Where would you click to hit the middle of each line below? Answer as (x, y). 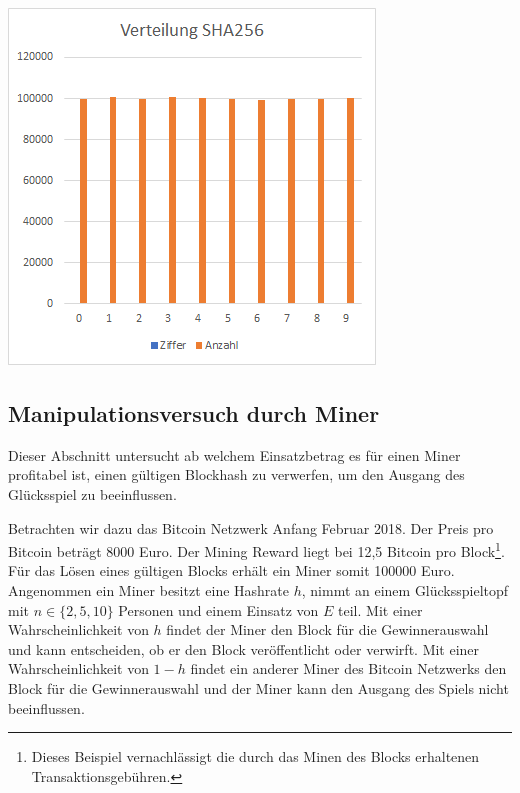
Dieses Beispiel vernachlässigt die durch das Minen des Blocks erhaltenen (255, 756)
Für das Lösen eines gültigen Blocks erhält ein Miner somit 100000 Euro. (231, 570)
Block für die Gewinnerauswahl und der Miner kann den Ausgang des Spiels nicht (258, 687)
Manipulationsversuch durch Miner (194, 412)
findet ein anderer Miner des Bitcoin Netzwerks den (348, 668)
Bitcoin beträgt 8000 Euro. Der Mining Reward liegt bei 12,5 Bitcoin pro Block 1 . (256, 549)
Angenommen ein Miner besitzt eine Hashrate (148, 590)
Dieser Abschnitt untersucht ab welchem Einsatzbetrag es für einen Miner (234, 454)
